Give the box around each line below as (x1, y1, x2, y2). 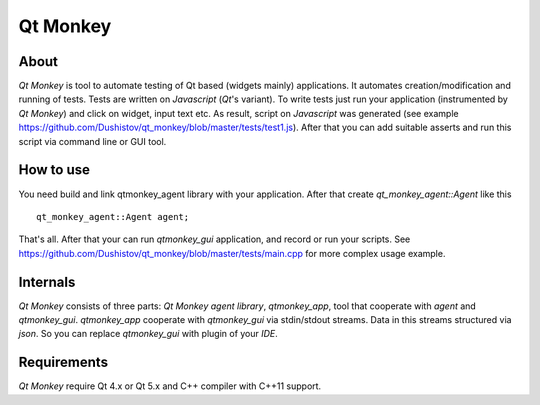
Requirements (18, 354, 109, 371)
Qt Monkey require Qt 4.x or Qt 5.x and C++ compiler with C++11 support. (18, 380, 322, 392)
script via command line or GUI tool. (18, 135, 167, 147)
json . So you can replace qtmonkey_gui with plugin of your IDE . (18, 328, 279, 340)
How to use (18, 161, 90, 179)
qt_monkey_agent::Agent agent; (36, 211, 190, 222)
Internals (18, 273, 76, 290)
